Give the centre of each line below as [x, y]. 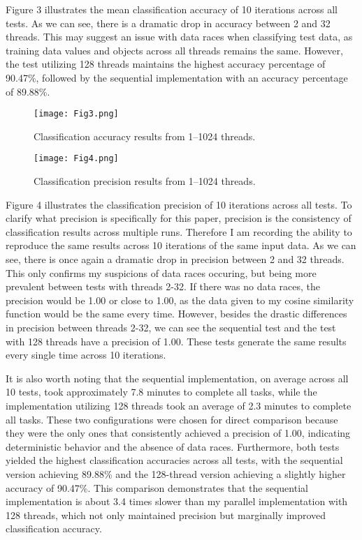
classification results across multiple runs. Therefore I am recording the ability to [179, 231]
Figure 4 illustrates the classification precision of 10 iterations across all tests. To [179, 204]
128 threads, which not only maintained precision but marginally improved [166, 515]
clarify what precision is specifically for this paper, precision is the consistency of [179, 218]
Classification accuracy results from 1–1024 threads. [145, 136]
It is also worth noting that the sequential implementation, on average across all [177, 378]
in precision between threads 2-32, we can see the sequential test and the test [171, 327]
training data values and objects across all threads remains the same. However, [174, 50]
